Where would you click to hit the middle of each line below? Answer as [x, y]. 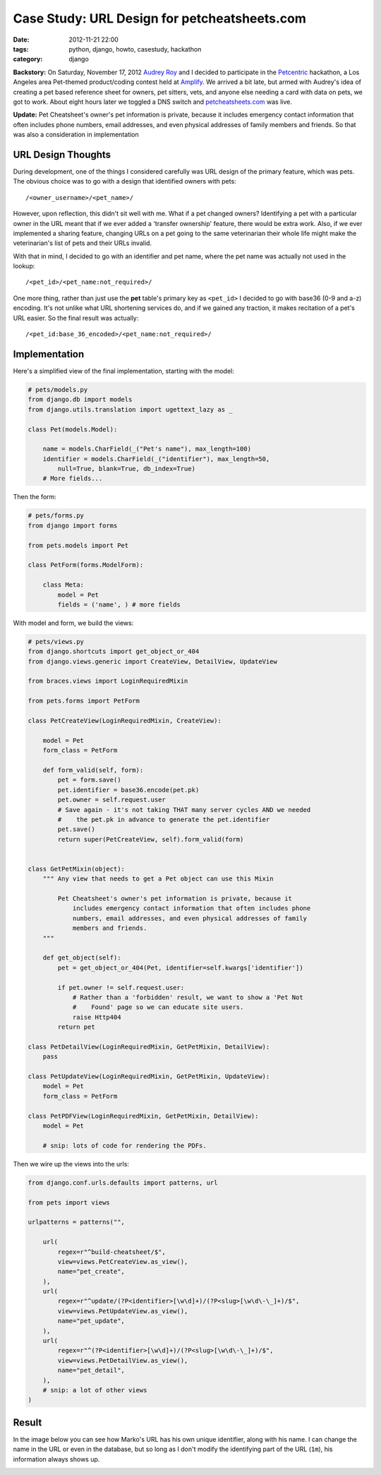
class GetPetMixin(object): [76, 869]
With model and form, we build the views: [73, 623]
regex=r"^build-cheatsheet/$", [111, 1252]
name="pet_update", [91, 1321]
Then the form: [35, 497]
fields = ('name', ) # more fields [119, 604]
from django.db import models [80, 400]
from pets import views [69, 1202]
